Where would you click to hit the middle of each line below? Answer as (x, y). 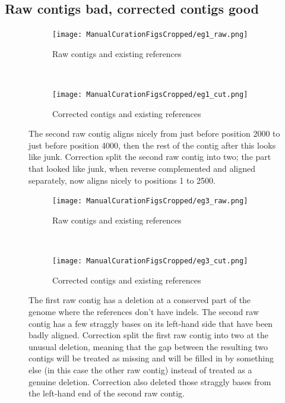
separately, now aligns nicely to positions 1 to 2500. (122, 180)
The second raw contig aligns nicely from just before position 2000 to (154, 133)
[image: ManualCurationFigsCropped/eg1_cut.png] (150, 95)
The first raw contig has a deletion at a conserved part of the (140, 300)
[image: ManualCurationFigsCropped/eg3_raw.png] (150, 201)
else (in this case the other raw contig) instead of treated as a (140, 369)
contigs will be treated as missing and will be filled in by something (151, 358)
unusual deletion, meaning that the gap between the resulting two (148, 346)
